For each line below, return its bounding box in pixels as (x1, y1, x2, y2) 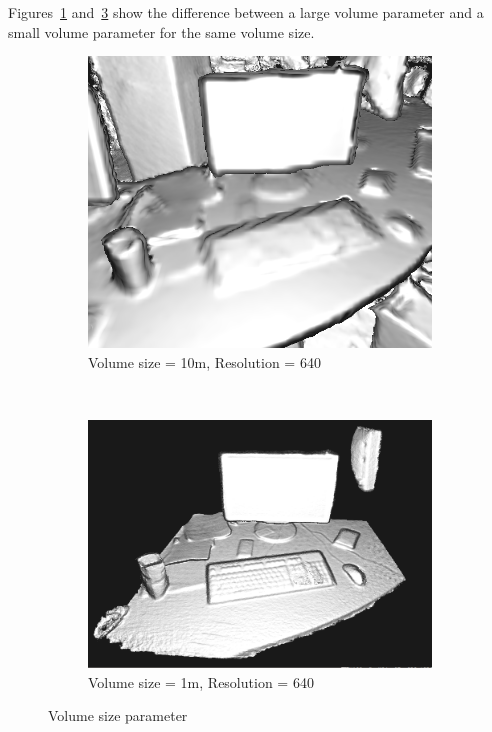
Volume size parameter (48, 705, 188, 726)
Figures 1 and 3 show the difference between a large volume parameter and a (8, 2, 484, 22)
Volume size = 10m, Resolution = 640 (88, 351, 321, 372)
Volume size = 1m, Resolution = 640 (88, 671, 314, 692)
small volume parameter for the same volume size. (8, 21, 315, 42)
